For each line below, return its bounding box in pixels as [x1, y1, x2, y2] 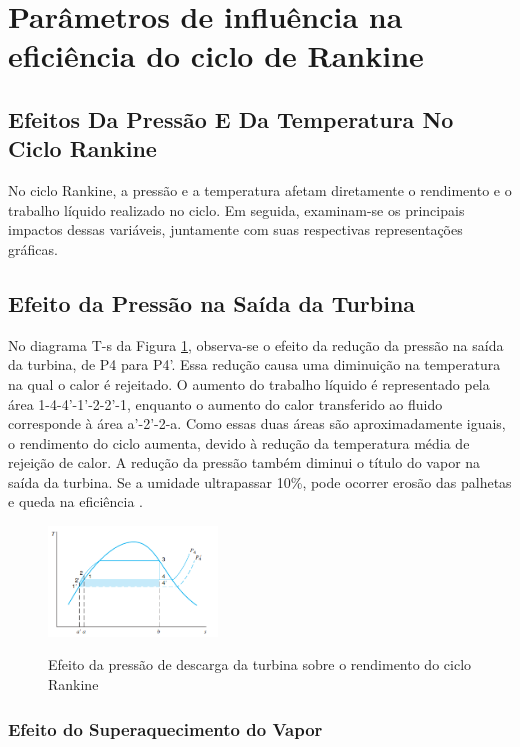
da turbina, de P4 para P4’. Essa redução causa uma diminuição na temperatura [8, 354, 501, 375]
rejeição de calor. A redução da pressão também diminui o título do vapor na [8, 452, 481, 473]
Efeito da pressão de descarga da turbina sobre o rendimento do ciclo [48, 654, 472, 675]
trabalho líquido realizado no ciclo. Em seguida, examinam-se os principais [8, 199, 465, 220]
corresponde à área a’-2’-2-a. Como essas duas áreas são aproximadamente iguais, [8, 413, 506, 434]
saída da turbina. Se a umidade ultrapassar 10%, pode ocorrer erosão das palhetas [8, 471, 512, 492]
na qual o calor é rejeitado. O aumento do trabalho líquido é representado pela [8, 373, 490, 394]
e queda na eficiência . [8, 491, 143, 512]
